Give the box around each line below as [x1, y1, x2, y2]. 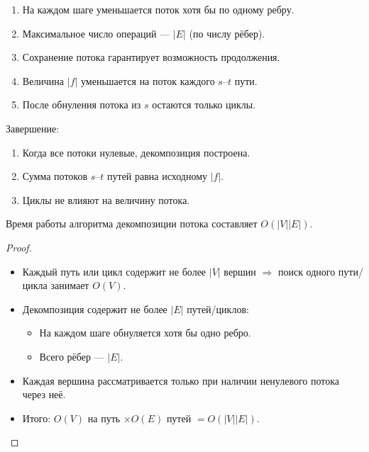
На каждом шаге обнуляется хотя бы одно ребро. [39, 325, 251, 340]
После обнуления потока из [22, 97, 141, 112]
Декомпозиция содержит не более [22, 301, 167, 316]
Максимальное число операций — [22, 26, 170, 40]
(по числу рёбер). [189, 26, 265, 40]
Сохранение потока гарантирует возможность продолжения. [22, 50, 280, 64]
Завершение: [6, 120, 60, 135]
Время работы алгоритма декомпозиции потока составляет [6, 216, 258, 231]
